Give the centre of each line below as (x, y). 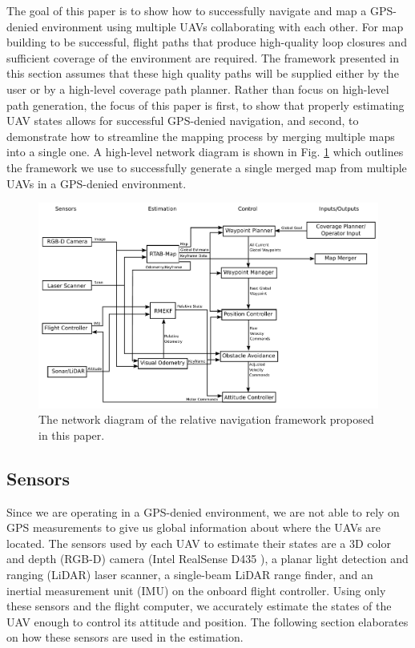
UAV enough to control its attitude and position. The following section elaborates (207, 621)
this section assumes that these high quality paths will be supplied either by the (203, 73)
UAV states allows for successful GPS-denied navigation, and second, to (183, 121)
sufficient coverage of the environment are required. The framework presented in (203, 57)
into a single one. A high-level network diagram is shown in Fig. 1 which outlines (205, 152)
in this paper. (72, 435)
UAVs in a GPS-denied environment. (97, 183)
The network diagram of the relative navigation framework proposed (206, 419)
